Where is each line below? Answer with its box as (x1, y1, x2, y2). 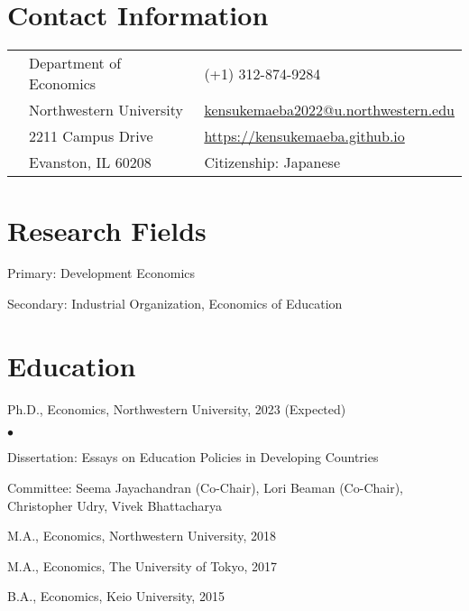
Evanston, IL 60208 (29, 152, 152, 173)
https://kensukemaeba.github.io (204, 125, 405, 147)
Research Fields (7, 211, 207, 248)
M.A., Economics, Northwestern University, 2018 (7, 526, 277, 545)
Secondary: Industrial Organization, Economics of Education (7, 294, 343, 313)
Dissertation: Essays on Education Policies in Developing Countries (7, 448, 379, 467)
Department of (29, 52, 122, 74)
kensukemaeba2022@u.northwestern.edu (204, 99, 455, 121)
